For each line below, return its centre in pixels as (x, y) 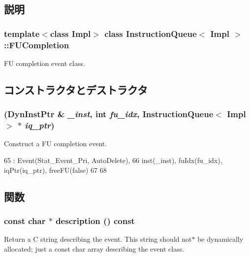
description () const (95, 220)
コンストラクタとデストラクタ (76, 89)
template (22, 33)
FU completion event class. (45, 63)
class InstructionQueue (151, 33)
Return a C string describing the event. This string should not (98, 239)
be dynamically (220, 239)
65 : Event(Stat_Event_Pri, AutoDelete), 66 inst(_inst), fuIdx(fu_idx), (113, 160)
